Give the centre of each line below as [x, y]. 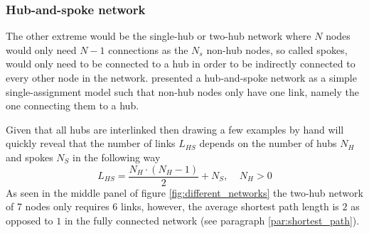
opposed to [30, 220]
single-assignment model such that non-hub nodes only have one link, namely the [182, 91]
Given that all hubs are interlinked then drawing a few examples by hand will [175, 129]
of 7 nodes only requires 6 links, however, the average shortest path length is [172, 206]
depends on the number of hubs [268, 143]
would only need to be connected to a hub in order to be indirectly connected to [181, 64]
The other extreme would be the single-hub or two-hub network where [159, 36]
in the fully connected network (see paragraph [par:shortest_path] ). [212, 220]
